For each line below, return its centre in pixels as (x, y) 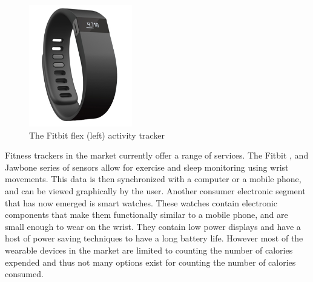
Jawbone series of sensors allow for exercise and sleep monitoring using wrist (147, 167)
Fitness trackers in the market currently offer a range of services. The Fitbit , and (157, 155)
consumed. (24, 274)
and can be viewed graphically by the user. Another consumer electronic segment (155, 190)
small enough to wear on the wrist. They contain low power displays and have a (153, 226)
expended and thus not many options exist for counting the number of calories (150, 262)
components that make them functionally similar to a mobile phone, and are (147, 215)
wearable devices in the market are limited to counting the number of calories (149, 250)
